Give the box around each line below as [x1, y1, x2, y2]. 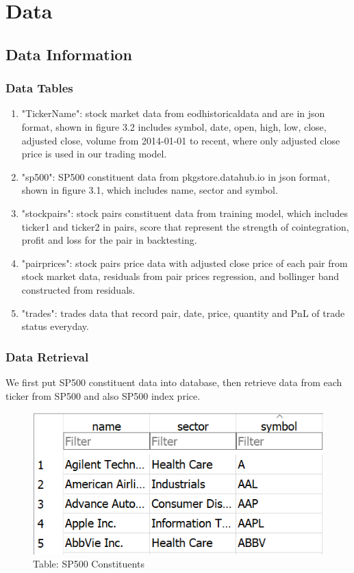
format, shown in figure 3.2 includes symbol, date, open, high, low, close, [21, 119, 327, 133]
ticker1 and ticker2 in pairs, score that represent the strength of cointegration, [21, 219, 349, 233]
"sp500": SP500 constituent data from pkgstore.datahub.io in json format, [21, 169, 330, 183]
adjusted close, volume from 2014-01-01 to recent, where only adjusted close [21, 133, 340, 147]
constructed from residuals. [21, 282, 136, 296]
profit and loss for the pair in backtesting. [21, 233, 197, 247]
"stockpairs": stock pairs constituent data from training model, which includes [21, 205, 349, 220]
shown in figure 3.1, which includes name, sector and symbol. [21, 183, 278, 197]
